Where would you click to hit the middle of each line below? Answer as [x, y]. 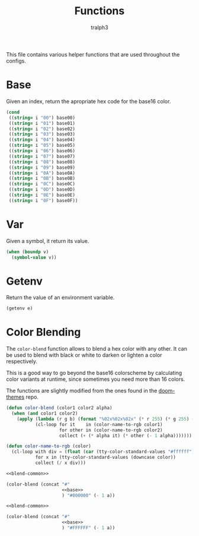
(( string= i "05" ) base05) [42, 146]
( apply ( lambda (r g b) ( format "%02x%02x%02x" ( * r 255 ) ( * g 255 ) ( [106, 419]
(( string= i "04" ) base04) [42, 140]
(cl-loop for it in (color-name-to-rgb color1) [99, 424]
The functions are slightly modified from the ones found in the [82, 391]
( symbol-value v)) [34, 257]
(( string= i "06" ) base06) [42, 151]
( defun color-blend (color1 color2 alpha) [59, 408]
